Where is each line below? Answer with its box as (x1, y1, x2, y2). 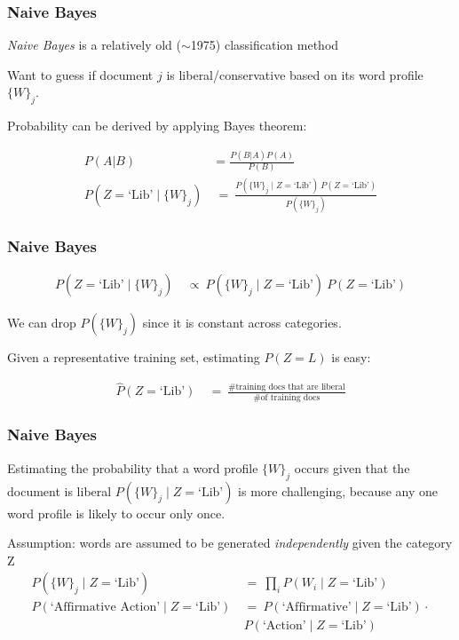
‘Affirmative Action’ (50, 601, 161, 614)
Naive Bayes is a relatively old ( (7, 36, 182, 54)
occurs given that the (294, 458, 410, 477)
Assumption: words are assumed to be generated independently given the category (7, 533, 453, 552)
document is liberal (7, 481, 112, 500)
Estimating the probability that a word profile (7, 458, 258, 477)
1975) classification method (190, 36, 339, 54)
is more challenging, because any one (238, 481, 439, 500)
